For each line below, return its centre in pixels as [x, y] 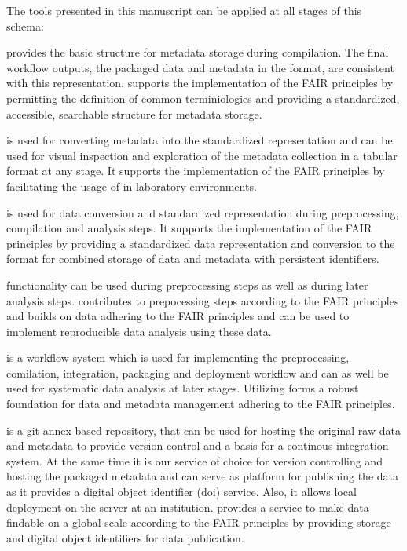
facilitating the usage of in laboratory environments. [132, 186]
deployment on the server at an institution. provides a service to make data [188, 507]
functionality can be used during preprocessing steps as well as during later [187, 285]
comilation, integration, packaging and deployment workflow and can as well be [198, 372]
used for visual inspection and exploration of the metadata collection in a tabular [202, 155]
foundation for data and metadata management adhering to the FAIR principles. [201, 404]
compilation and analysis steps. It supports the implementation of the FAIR [189, 228]
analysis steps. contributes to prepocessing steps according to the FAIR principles [203, 300]
